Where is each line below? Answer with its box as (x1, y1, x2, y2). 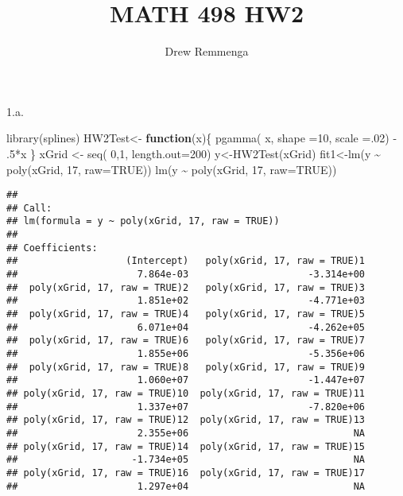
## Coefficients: (6, 242, 98, 254)
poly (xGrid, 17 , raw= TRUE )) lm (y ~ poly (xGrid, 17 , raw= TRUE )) (6, 161, 337, 177)
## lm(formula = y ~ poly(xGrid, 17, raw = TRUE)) (6, 215, 280, 227)
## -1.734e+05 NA (6, 454, 366, 466)
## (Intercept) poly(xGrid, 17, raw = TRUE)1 (6, 255, 366, 267)
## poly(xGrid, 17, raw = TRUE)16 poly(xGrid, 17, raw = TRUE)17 (6, 467, 366, 479)
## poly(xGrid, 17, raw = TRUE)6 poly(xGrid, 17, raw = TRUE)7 (6, 335, 366, 347)
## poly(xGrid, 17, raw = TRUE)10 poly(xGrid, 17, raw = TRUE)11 (6, 387, 366, 399)
